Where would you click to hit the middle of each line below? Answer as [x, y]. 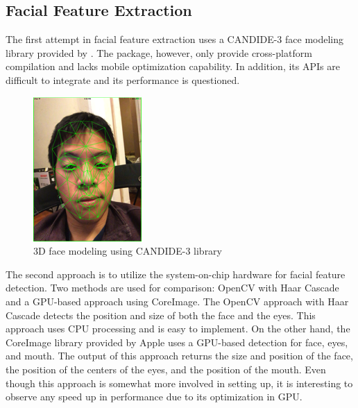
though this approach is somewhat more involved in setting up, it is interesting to [179, 383]
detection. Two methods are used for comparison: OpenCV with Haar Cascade [172, 288]
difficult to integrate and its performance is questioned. [123, 79]
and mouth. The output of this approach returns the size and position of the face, [179, 356]
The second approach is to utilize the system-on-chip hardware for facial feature [176, 274]
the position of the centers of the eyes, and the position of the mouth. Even [166, 369]
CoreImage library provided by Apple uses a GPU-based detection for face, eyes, [177, 342]
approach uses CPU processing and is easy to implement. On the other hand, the [178, 329]
